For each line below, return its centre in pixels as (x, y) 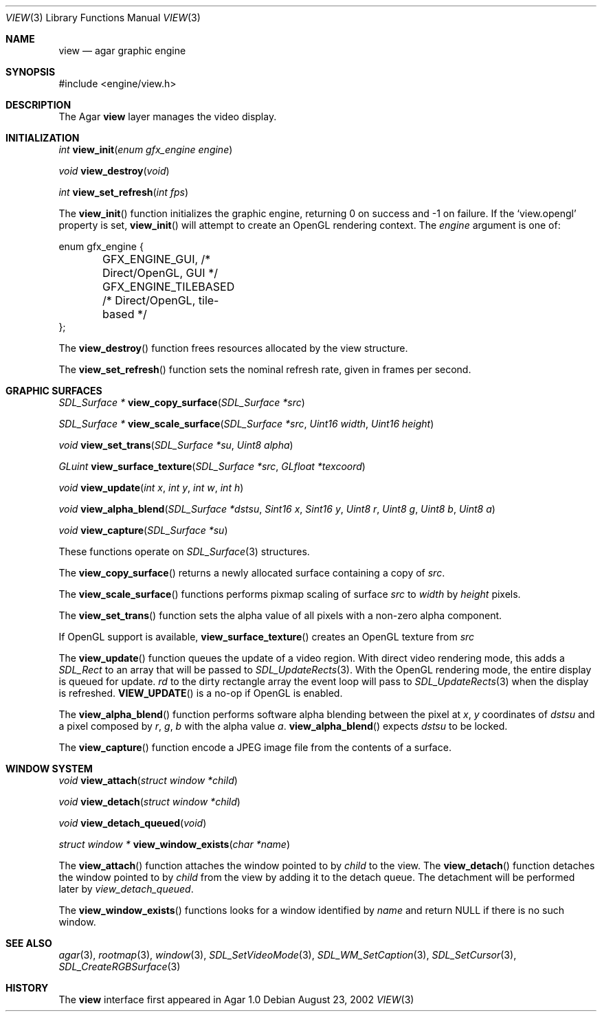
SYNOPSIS (31, 72)
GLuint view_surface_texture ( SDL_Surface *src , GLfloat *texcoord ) (212, 466)
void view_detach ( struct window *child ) (149, 802)
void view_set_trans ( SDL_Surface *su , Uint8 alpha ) (176, 445)
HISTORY (27, 988)
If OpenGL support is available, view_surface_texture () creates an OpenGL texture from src (267, 637)
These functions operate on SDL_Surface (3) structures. (184, 551)
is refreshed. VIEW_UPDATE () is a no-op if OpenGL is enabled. (201, 693)
